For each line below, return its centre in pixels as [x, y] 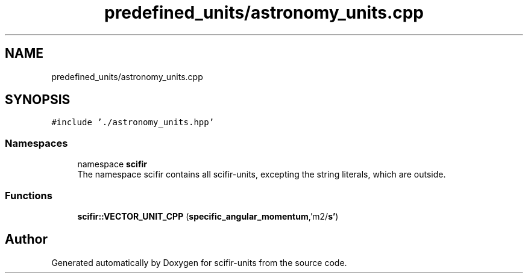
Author [26, 239]
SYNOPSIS [38, 100]
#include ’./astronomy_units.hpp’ [133, 122]
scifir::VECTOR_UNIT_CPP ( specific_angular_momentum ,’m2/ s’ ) [208, 216]
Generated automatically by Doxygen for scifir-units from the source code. [199, 262]
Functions [29, 195]
